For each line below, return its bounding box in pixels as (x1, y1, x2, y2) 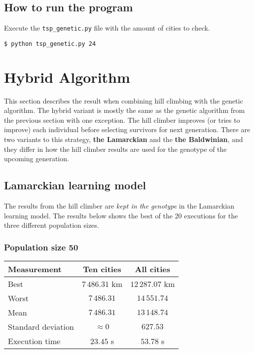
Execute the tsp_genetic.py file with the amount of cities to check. (4, 23, 210, 33)
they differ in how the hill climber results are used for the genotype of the (4, 143, 227, 154)
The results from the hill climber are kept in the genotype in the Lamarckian (4, 201, 235, 211)
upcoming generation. (4, 153, 69, 164)
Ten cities (83, 263, 121, 275)
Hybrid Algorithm (4, 67, 130, 87)
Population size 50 (4, 241, 78, 253)
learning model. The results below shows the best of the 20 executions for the (4, 210, 238, 220)
